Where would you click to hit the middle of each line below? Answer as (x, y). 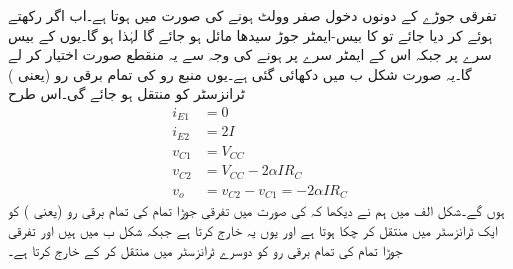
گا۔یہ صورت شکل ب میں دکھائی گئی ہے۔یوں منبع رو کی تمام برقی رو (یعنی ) (240, 73)
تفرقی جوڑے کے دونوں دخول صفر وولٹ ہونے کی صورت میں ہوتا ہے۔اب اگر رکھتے (252, 15)
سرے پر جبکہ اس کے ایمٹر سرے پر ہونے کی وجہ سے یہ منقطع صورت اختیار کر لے (250, 54)
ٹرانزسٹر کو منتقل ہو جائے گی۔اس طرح (126, 93)
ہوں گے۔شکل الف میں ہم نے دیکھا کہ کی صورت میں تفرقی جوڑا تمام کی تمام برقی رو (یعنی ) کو (256, 210)
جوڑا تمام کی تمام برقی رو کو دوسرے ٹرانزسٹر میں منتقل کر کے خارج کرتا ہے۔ (205, 249)
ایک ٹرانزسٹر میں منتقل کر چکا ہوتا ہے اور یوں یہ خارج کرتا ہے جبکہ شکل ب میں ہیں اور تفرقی (253, 229)
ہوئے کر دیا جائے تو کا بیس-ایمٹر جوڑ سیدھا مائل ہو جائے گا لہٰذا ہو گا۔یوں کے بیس (250, 34)
